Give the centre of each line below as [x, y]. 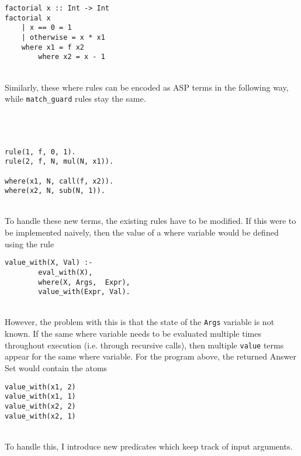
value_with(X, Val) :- [49, 263]
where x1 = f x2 [53, 47]
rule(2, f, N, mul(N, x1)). [59, 162]
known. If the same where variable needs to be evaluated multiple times [133, 334]
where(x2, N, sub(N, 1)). [55, 191]
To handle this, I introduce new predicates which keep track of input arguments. [149, 446]
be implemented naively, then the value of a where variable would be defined [142, 232]
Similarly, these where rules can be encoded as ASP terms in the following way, [147, 87]
